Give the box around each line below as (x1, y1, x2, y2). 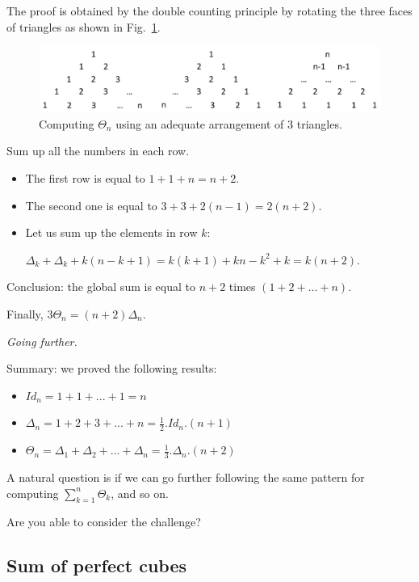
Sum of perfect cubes (6, 553, 187, 578)
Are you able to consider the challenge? (6, 513, 201, 530)
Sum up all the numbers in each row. (6, 142, 190, 159)
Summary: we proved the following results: (6, 360, 217, 377)
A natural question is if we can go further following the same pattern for (6, 468, 365, 485)
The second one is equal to (25, 196, 157, 213)
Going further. (6, 332, 78, 349)
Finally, (6, 305, 44, 322)
